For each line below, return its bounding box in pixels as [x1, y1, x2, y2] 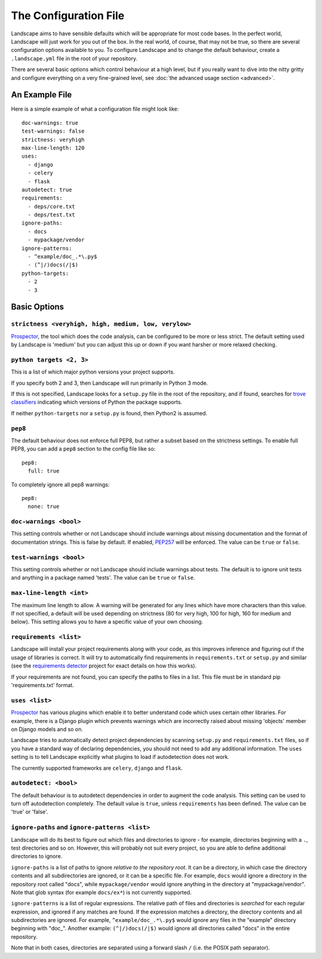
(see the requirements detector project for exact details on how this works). [11, 662, 197, 669]
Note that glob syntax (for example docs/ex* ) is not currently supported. [11, 888, 192, 896]
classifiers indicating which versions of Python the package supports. [11, 399, 182, 406]
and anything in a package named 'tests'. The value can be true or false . [11, 574, 196, 581]
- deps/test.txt [27, 212, 76, 218]
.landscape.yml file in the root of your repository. [11, 54, 138, 62]
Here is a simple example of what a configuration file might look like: [11, 105, 179, 113]
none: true [27, 503, 60, 510]
